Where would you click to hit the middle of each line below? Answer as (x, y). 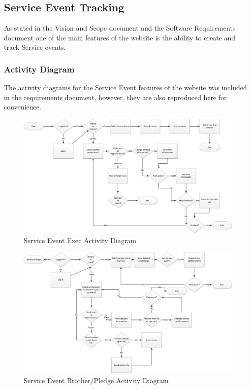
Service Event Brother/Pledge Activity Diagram (96, 380)
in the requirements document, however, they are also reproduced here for (115, 97)
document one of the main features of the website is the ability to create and (120, 37)
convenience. (23, 107)
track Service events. (35, 47)
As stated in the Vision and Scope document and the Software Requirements (120, 28)
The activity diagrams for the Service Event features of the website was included (125, 88)
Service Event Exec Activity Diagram (80, 240)
